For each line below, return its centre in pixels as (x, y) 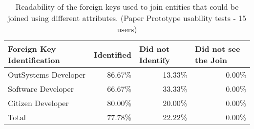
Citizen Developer (38, 103)
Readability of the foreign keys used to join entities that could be (127, 7)
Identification (34, 60)
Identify (154, 60)
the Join (211, 60)
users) (127, 29)
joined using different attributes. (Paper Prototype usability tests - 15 (127, 18)
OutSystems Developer (47, 75)
